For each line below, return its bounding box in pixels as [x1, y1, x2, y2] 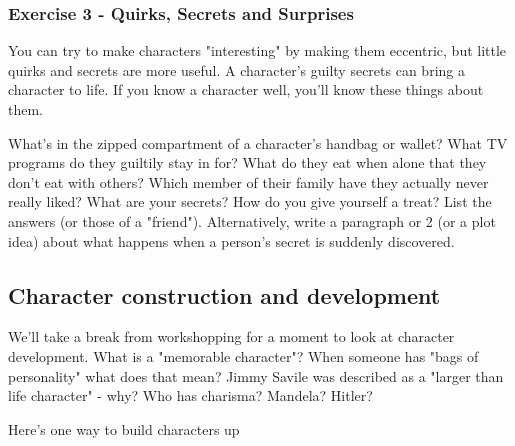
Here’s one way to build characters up [8, 418, 240, 439]
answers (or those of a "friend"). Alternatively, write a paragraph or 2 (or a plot [8, 210, 496, 231]
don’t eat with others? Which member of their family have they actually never [8, 171, 489, 192]
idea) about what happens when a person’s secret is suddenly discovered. [8, 230, 455, 251]
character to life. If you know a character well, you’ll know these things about [8, 79, 484, 100]
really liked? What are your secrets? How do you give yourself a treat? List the [8, 191, 492, 212]
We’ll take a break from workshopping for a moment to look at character [8, 326, 455, 347]
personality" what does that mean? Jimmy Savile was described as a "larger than [8, 365, 504, 386]
